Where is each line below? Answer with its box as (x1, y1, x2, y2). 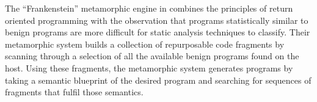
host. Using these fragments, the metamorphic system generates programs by (5, 61, 293, 74)
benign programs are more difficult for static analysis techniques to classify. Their (5, 26, 310, 38)
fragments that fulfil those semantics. (5, 86, 144, 98)
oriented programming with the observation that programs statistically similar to (5, 13, 308, 26)
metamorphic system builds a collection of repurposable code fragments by (5, 37, 285, 50)
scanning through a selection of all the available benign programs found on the (5, 49, 299, 62)
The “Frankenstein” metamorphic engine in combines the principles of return (5, 2, 293, 14)
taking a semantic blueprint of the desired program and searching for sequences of (5, 73, 312, 86)
